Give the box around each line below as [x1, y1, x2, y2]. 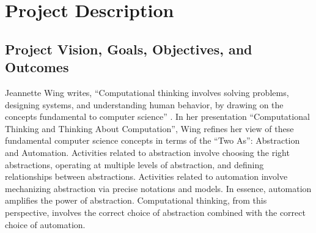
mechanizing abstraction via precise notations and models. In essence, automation [5, 182, 312, 194]
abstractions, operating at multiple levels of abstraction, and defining [5, 158, 264, 171]
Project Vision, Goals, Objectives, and [5, 39, 252, 58]
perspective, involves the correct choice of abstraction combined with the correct [5, 205, 306, 218]
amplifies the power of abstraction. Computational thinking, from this [5, 194, 267, 207]
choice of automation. [5, 218, 86, 231]
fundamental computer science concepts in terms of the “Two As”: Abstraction [5, 134, 300, 147]
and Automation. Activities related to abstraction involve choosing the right [5, 146, 290, 158]
